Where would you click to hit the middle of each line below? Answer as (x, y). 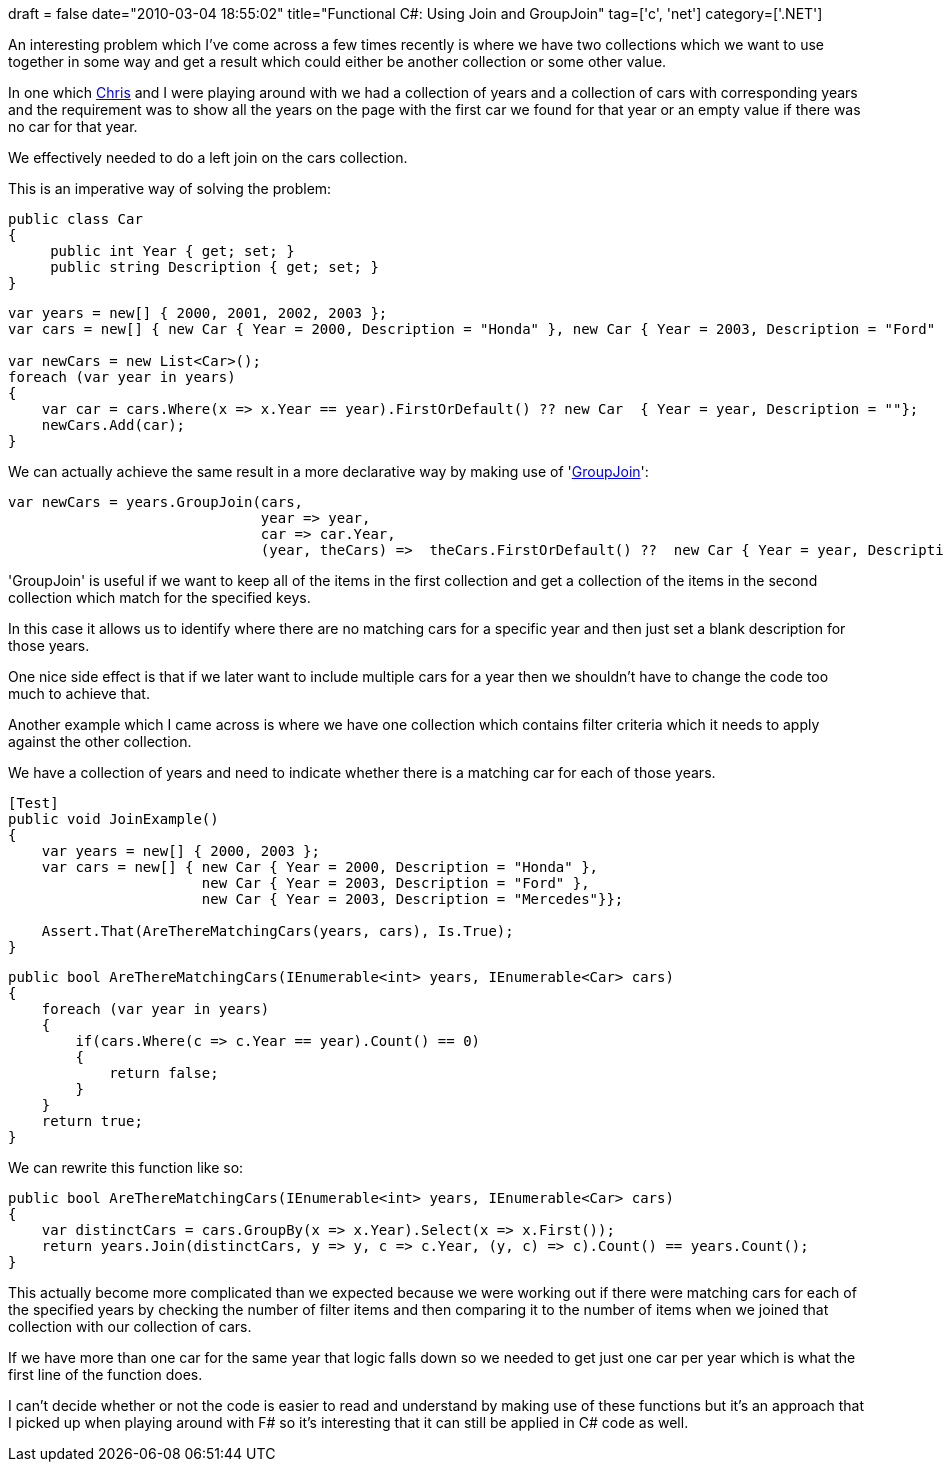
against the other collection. (100, 741)
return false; (164, 1073)
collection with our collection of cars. (130, 1326)
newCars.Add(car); (113, 425)
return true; (92, 1121)
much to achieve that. (79, 693)
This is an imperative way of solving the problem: (170, 188)
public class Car (75, 219)
